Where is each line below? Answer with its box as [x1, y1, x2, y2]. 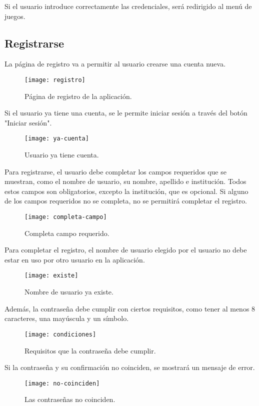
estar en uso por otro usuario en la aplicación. [4, 254, 145, 264]
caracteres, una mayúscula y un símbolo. [4, 313, 129, 323]
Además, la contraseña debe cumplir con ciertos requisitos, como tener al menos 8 [4, 303, 255, 313]
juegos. [4, 10, 25, 21]
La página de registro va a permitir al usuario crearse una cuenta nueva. [4, 58, 226, 69]
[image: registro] [24, 76, 85, 83]
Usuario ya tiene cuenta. [24, 149, 99, 160]
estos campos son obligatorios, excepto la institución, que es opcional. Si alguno [4, 185, 248, 196]
